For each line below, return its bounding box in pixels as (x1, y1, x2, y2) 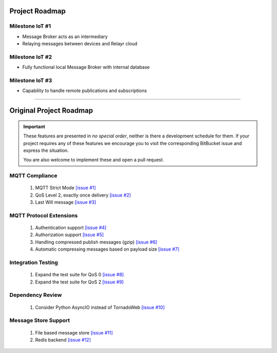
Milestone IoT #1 (9, 23, 51, 30)
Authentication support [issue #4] (35, 224, 107, 231)
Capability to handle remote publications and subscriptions (22, 87, 147, 94)
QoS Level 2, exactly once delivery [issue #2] (35, 192, 131, 198)
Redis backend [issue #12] (35, 337, 91, 343)
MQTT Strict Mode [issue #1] (35, 185, 96, 191)
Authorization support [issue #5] (35, 232, 104, 238)
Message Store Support (9, 317, 70, 324)
